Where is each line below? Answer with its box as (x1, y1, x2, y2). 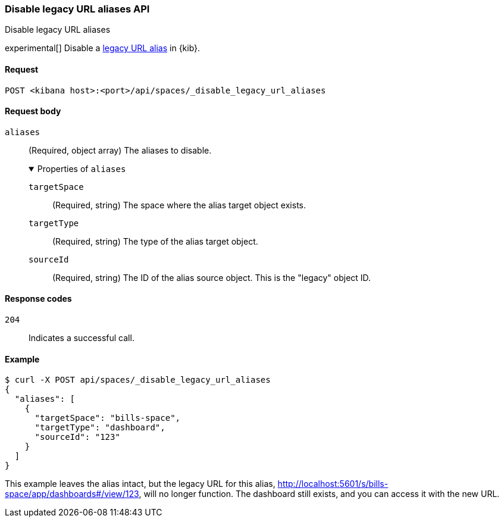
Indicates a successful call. (29, 333, 134, 343)
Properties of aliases (37, 163, 126, 174)
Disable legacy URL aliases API (5, 3, 150, 15)
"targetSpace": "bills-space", (35, 413, 181, 423)
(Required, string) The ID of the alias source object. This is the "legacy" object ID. (52, 272, 371, 283)
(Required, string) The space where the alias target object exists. (52, 199, 306, 210)
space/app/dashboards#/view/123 (5, 489, 139, 499)
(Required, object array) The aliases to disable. (29, 145, 212, 155)
